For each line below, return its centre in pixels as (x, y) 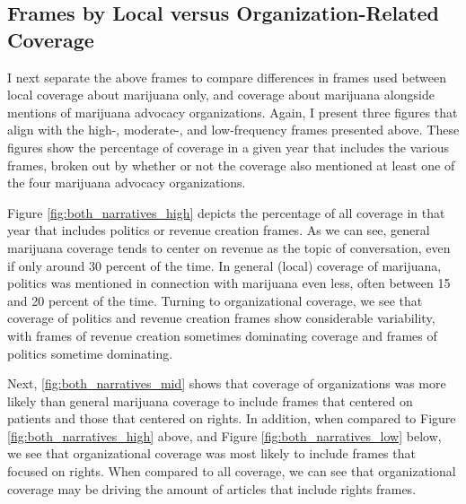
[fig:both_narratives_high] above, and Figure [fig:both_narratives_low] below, (224, 435)
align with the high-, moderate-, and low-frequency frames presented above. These (233, 130)
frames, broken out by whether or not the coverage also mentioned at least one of (231, 165)
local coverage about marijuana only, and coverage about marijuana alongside (221, 95)
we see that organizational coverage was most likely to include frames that (211, 453)
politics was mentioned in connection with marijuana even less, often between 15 (229, 283)
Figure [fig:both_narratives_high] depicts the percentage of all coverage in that (226, 212)
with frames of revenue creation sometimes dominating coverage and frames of (222, 335)
